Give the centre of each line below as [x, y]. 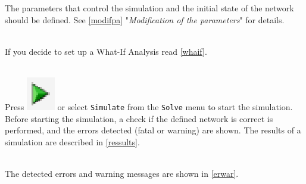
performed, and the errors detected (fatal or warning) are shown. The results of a [153, 130]
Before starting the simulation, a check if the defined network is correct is [139, 118]
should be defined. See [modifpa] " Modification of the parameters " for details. [145, 19]
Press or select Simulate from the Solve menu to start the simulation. [149, 106]
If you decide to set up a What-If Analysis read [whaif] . [106, 51]
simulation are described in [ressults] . [72, 141]
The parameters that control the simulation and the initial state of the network [149, 8]
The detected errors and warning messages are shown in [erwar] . [122, 173]
